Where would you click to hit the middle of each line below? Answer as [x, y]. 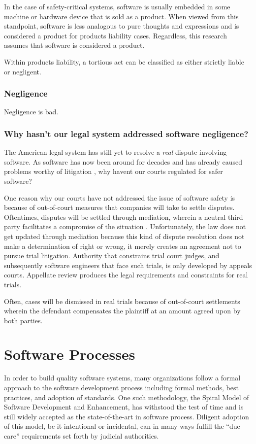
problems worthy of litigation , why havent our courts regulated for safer [113, 171]
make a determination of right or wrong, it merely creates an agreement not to [123, 246]
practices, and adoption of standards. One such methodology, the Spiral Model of [127, 397]
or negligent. [23, 71]
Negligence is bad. [31, 112]
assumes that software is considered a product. [74, 45]
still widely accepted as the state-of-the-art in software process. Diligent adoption [127, 416]
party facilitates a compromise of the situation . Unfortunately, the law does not [125, 226]
